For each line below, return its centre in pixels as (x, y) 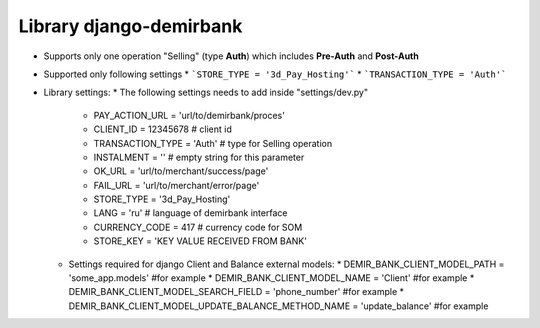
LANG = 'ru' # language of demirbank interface (190, 213)
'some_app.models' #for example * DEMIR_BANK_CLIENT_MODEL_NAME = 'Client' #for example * (271, 278)
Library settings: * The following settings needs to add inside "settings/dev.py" (206, 92)
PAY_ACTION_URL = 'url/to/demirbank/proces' (189, 115)
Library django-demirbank (130, 26)
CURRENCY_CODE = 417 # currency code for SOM (198, 227)
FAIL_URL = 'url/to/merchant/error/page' (176, 185)
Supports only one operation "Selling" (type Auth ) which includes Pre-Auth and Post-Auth (231, 56)
